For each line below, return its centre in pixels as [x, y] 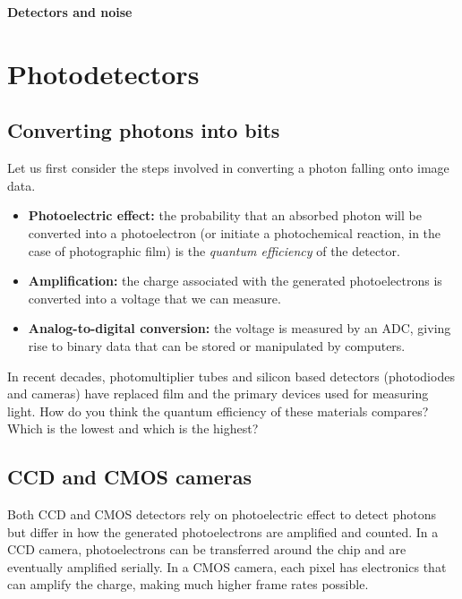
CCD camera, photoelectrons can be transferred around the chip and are [207, 549]
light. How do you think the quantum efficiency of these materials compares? [218, 411]
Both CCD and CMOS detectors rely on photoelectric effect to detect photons [222, 514]
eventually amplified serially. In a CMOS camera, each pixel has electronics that [227, 566]
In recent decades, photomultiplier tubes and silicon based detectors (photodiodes [231, 376]
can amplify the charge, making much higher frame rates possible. [188, 584]
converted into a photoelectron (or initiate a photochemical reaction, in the [235, 232]
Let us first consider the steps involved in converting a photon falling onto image [228, 168]
